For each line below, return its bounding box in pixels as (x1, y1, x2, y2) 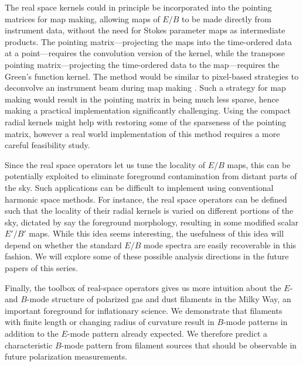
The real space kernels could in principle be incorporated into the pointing (5, 1, 272, 13)
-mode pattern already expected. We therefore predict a (67, 327, 268, 340)
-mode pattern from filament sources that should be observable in (61, 338, 297, 351)
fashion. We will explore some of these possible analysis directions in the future (5, 250, 289, 262)
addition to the (5, 327, 59, 340)
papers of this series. (5, 262, 78, 274)
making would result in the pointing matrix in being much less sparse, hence (5, 93, 279, 105)
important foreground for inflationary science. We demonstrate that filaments (5, 304, 282, 316)
